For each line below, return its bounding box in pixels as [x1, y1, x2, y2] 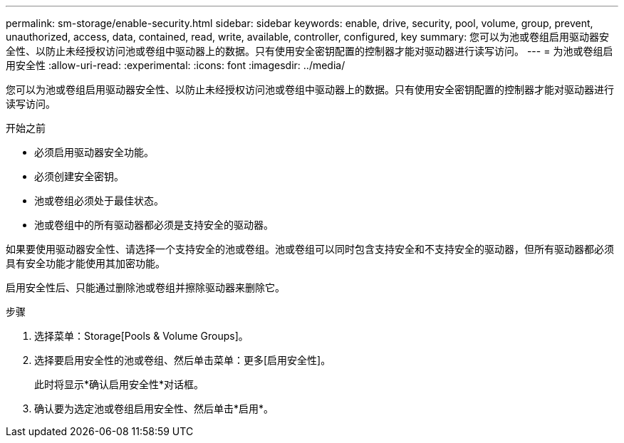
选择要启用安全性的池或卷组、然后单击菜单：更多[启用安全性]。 [34, 354, 331, 366]
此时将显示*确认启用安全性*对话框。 [34, 378, 204, 390]
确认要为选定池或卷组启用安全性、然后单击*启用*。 [34, 402, 274, 415]
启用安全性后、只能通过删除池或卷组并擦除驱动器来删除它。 [6, 281, 285, 293]
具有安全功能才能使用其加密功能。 [6, 257, 165, 269]
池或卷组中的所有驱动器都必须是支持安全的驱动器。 [34, 219, 274, 231]
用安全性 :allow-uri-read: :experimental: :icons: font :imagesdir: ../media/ [6, 59, 345, 71]
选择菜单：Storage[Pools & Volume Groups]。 [34, 330, 249, 342]
